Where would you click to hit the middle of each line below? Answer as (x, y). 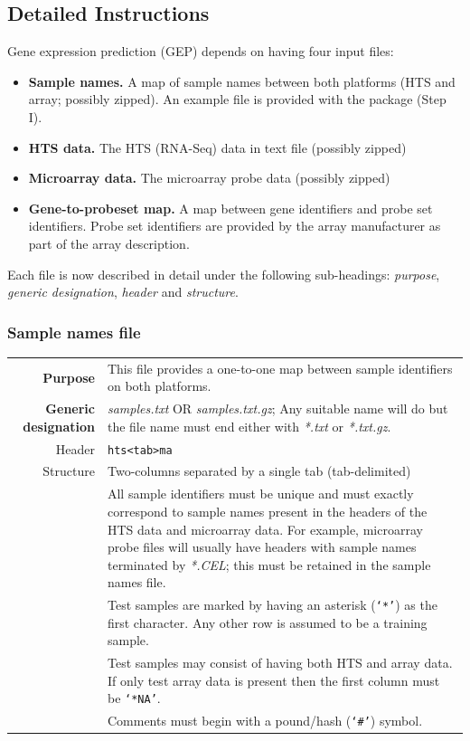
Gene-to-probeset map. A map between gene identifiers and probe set (230, 208)
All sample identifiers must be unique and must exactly (260, 494)
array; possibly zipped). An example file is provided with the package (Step (237, 99)
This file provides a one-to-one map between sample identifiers (280, 368)
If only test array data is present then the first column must (273, 680)
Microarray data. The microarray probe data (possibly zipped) (209, 178)
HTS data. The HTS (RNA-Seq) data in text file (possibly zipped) (217, 147)
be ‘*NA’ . (134, 698)
